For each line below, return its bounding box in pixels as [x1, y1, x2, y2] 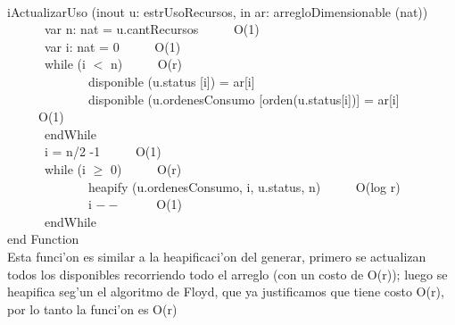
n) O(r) [110, 54, 183, 73]
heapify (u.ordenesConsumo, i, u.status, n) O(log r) [87, 177, 401, 196]
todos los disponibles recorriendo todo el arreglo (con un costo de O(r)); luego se [7, 264, 448, 283]
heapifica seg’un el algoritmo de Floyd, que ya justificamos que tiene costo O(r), [7, 282, 444, 301]
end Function [7, 229, 79, 248]
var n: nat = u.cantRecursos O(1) [44, 20, 260, 38]
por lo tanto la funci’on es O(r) [7, 299, 178, 318]
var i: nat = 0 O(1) [44, 37, 181, 55]
